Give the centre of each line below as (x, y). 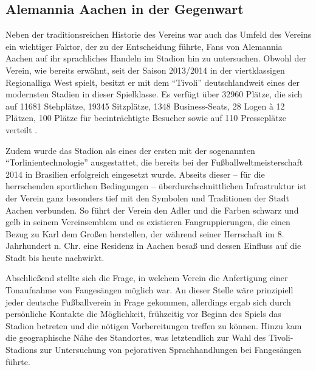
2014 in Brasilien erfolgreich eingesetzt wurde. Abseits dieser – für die (135, 174)
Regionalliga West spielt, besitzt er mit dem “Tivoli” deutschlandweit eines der (153, 82)
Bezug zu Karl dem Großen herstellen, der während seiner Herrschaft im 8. (145, 233)
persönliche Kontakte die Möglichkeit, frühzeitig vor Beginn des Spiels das (143, 314)
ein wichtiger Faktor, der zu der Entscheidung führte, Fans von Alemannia (144, 46)
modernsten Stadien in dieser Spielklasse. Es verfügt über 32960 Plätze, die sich (154, 94)
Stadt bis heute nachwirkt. (55, 257)
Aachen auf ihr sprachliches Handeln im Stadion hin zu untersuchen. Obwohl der (156, 58)
